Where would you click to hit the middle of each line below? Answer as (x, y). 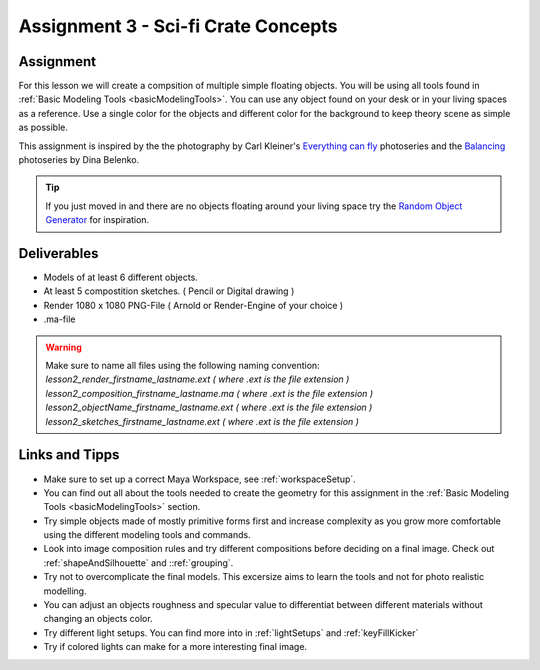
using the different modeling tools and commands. (147, 535)
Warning (63, 347)
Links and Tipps (69, 455)
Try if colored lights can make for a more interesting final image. (175, 647)
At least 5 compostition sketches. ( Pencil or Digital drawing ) (169, 291)
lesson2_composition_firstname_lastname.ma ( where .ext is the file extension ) (209, 393)
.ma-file (59, 319)
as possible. (43, 127)
